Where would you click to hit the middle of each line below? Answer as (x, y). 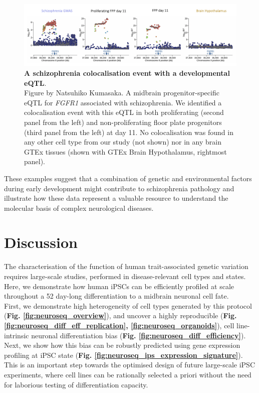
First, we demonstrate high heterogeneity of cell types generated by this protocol (128, 305)
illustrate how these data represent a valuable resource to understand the (116, 198)
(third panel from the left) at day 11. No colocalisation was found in (129, 132)
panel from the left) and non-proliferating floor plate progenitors (123, 122)
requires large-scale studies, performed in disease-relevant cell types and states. (125, 276)
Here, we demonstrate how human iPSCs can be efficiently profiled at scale (119, 286)
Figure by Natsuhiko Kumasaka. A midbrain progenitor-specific (122, 93)
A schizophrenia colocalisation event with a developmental (127, 73)
